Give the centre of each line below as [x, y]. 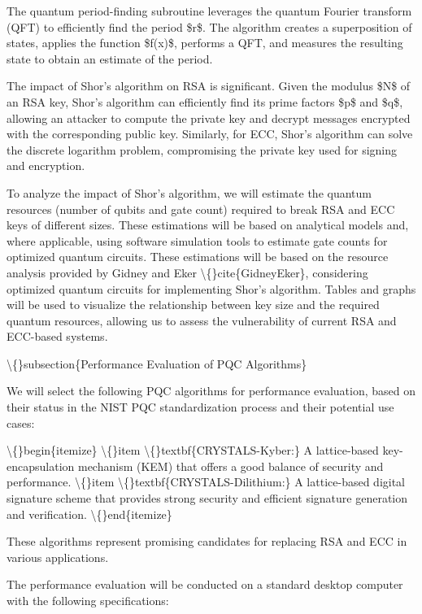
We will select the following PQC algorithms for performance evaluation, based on [211, 391]
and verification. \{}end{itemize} [89, 514]
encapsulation [41, 466]
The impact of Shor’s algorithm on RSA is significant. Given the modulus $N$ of [209, 86]
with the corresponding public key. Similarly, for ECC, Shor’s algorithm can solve [210, 134]
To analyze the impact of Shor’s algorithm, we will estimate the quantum [189, 192]
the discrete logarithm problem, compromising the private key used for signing [202, 149]
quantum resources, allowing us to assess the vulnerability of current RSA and [202, 320]
